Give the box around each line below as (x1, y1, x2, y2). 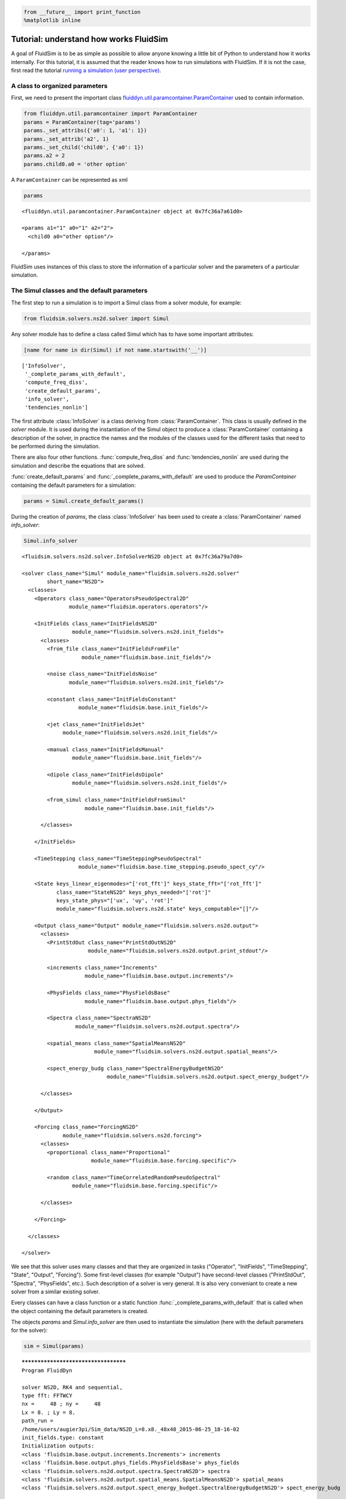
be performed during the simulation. (11, 443, 101, 450)
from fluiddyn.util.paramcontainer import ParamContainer (23, 110, 198, 117)
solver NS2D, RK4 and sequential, (22, 1384, 123, 1390)
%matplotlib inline (23, 17, 81, 23)
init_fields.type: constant (22, 1434, 104, 1441)
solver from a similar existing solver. (11, 1288, 100, 1295)
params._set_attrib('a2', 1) (23, 136, 110, 142)
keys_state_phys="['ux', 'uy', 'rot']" (56, 897, 174, 904)
